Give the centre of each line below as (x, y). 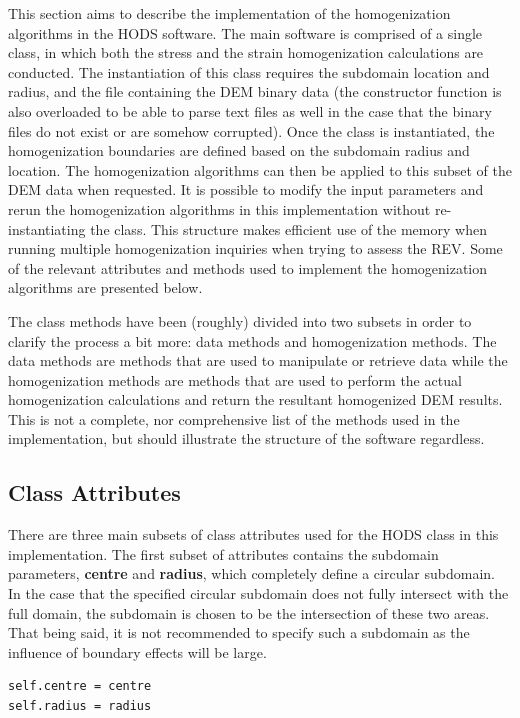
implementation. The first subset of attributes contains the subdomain (223, 553)
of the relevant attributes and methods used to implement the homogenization (248, 267)
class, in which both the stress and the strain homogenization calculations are (246, 52)
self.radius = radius (80, 706)
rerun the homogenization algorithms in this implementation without (219, 208)
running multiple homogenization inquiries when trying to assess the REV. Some (255, 248)
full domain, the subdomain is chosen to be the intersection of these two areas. (249, 612)
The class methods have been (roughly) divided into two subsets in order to (240, 320)
